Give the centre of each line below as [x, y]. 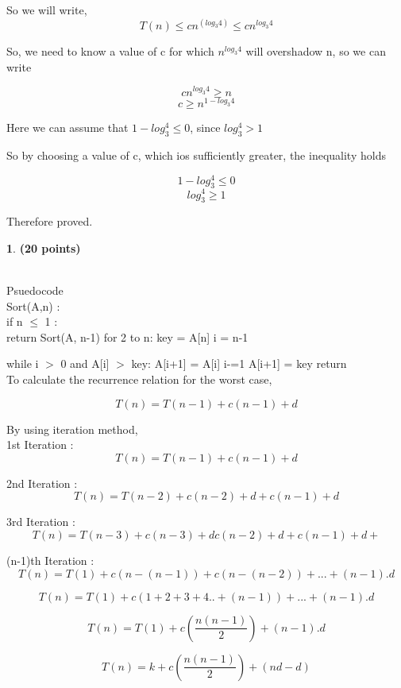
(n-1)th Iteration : [50, 560]
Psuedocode [35, 290]
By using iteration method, [72, 429]
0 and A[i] [85, 363]
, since [205, 128]
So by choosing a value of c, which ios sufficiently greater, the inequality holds [196, 155]
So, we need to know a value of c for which [110, 51]
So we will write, [47, 10]
